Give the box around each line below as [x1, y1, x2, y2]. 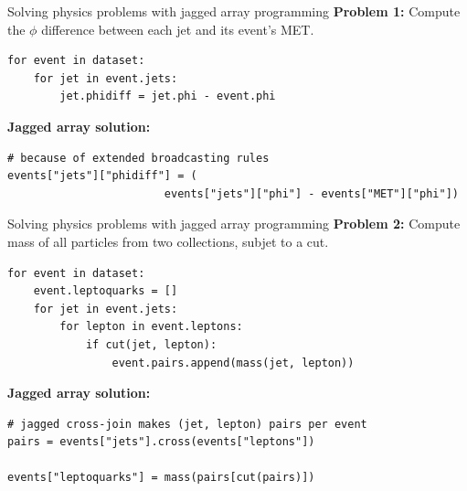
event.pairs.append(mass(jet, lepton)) [111, 356, 355, 369]
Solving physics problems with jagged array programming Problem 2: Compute [7, 214, 461, 233]
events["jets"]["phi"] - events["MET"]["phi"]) [164, 187, 459, 200]
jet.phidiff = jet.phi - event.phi [59, 90, 276, 103]
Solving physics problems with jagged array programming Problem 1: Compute [7, 2, 461, 20]
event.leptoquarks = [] [33, 284, 178, 298]
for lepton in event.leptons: [59, 320, 243, 334]
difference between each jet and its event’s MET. [41, 19, 314, 38]
